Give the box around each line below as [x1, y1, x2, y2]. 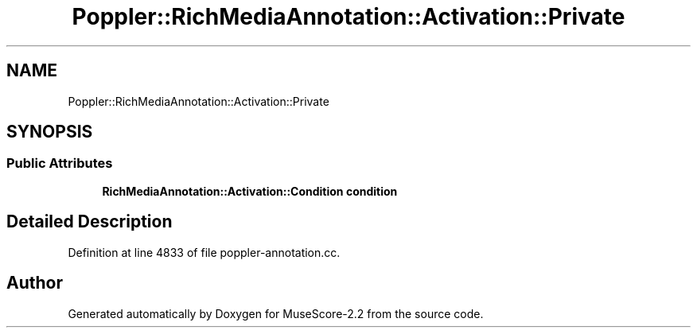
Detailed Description [6, 212, 173, 232]
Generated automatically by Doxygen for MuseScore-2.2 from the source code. [68, 306, 484, 320]
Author [6, 273, 63, 293]
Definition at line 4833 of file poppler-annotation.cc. [68, 245, 341, 259]
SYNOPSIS [6, 122, 93, 142]
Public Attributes [6, 155, 113, 172]
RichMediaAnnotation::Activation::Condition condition [102, 184, 398, 198]
